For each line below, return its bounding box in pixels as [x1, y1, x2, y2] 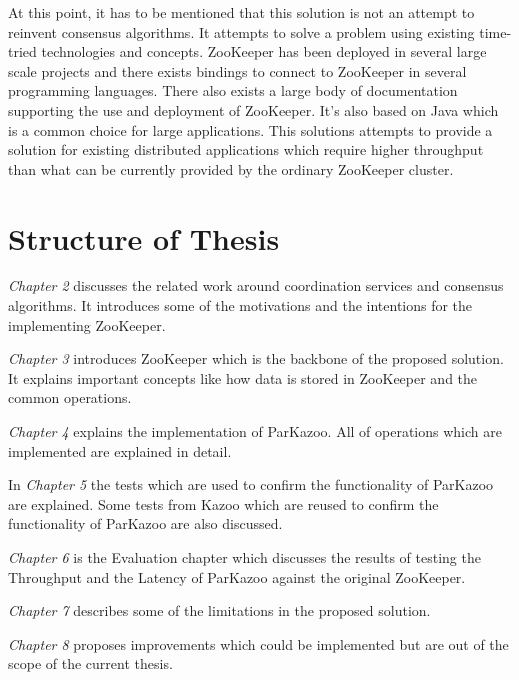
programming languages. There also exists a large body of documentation [8, 80, 458, 101]
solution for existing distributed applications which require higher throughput [8, 139, 484, 160]
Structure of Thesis [8, 217, 280, 258]
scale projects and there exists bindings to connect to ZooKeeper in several [8, 60, 467, 81]
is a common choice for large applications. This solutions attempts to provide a [8, 119, 493, 140]
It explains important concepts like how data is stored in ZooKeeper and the [8, 367, 478, 388]
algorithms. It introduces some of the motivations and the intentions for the [8, 295, 473, 316]
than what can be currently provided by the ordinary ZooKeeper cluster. [8, 158, 454, 179]
